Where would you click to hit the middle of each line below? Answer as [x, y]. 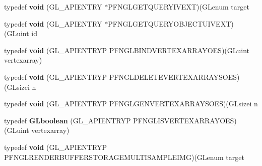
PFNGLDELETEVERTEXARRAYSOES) [174, 76]
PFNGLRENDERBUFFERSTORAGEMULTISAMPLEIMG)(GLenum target [124, 157]
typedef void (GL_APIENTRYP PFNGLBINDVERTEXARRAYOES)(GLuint [127, 50]
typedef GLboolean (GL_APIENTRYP [68, 120]
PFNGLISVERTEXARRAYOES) [185, 120]
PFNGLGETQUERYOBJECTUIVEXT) [171, 23]
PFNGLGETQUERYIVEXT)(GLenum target [179, 7]
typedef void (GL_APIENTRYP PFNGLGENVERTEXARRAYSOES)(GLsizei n [131, 104]
